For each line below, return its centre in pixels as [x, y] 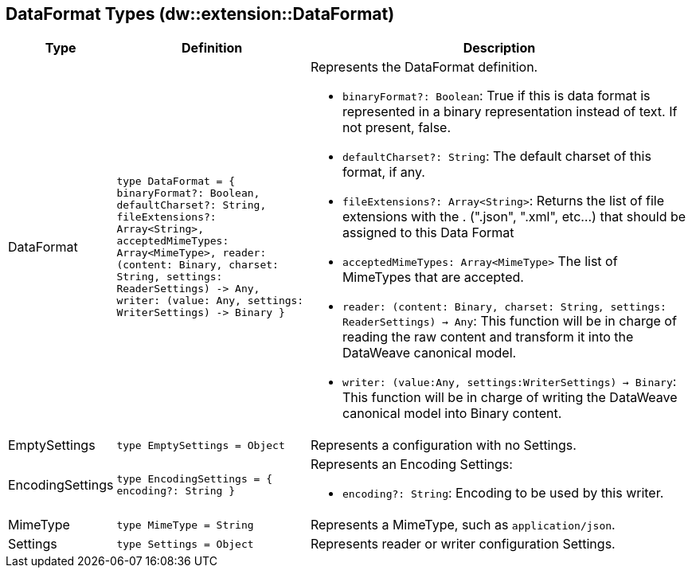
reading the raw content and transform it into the [488, 337]
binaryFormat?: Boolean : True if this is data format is [496, 96]
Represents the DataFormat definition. [424, 67]
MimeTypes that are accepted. [433, 277]
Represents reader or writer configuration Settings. [463, 544]
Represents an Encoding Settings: [411, 465]
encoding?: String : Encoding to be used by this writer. [503, 493]
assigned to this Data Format [428, 233]
